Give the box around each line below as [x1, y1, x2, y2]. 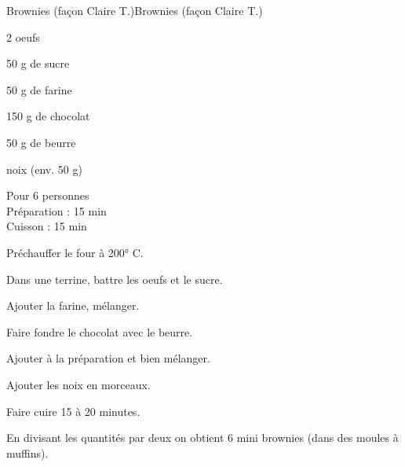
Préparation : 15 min [6, 202, 107, 219]
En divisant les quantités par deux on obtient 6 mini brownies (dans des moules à [6, 429, 399, 446]
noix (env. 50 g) [6, 160, 82, 177]
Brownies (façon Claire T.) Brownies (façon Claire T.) [6, 2, 263, 18]
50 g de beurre [6, 134, 76, 150]
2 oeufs [6, 28, 40, 45]
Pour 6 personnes [6, 187, 89, 204]
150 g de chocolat [6, 108, 90, 124]
